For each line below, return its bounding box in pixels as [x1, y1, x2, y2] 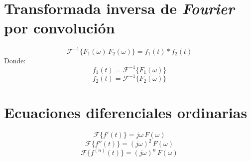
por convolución [4, 17, 115, 38]
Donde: [4, 55, 26, 65]
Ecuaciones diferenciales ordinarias [4, 102, 248, 122]
